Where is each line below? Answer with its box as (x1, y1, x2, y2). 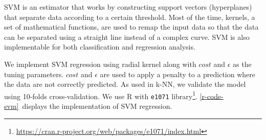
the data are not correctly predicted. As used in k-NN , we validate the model (4, 79, 246, 89)
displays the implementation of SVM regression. (22, 101, 172, 111)
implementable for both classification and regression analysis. (4, 41, 195, 52)
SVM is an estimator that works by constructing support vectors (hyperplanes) (4, 2, 252, 12)
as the (233, 58, 252, 69)
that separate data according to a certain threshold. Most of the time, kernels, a (4, 11, 255, 22)
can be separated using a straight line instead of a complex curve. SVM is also (4, 31, 250, 42)
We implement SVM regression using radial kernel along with (4, 58, 196, 69)
